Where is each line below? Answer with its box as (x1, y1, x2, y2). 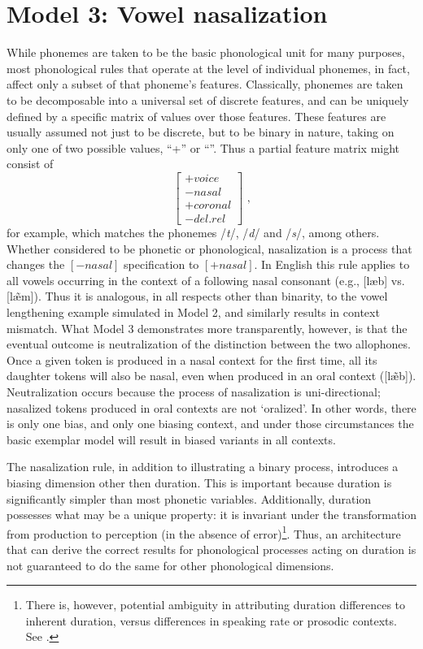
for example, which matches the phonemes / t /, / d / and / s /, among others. (7, 224, 380, 240)
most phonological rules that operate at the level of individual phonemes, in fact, (7, 59, 410, 76)
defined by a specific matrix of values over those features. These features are (7, 107, 386, 124)
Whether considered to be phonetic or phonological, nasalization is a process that (7, 240, 412, 257)
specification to (124, 256, 199, 273)
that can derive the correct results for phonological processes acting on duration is (7, 540, 416, 557)
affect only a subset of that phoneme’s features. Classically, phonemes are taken (7, 76, 403, 93)
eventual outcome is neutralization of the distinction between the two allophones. (7, 335, 411, 353)
